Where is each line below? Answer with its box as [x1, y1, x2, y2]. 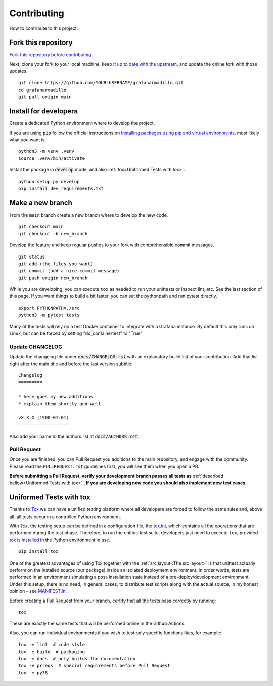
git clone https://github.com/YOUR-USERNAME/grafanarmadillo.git [18, 80, 184, 85]
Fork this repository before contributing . [9, 52, 93, 58]
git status [18, 253, 45, 260]
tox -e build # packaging [18, 649, 85, 655]
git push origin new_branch [18, 275, 88, 281]
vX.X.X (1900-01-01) [18, 415, 69, 421]
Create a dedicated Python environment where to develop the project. [9, 120, 155, 126]
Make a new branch [9, 198, 73, 207]
